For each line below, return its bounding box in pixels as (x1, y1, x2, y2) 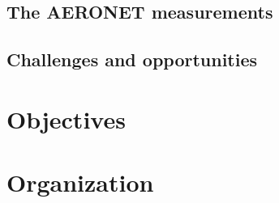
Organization (6, 166, 154, 199)
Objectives (6, 102, 126, 135)
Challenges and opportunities (6, 47, 258, 72)
